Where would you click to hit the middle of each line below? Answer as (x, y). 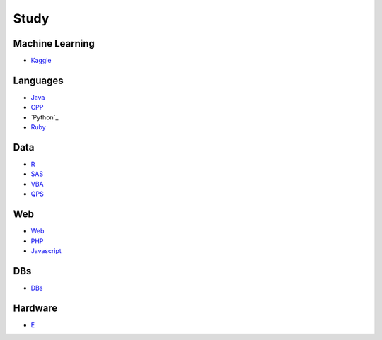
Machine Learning (54, 43)
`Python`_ (45, 117)
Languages (38, 80)
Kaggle (41, 61)
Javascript (46, 250)
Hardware (35, 308)
